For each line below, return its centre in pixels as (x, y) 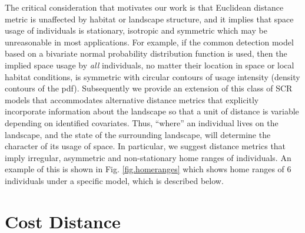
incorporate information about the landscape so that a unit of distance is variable (152, 111)
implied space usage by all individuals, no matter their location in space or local (150, 65)
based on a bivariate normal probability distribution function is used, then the (146, 53)
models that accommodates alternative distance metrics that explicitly (132, 99)
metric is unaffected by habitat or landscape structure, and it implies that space (149, 19)
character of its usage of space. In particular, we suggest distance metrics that (145, 146)
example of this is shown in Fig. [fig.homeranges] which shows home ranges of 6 (148, 169)
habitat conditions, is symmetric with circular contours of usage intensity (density (152, 76)
